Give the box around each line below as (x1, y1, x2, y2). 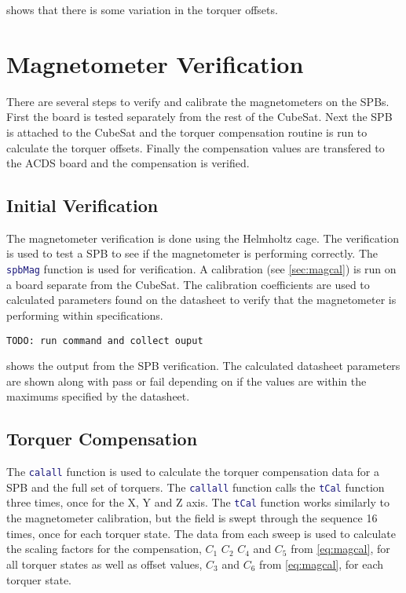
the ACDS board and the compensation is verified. (6, 155, 250, 171)
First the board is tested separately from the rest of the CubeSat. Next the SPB (6, 108, 393, 125)
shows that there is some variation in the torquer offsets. (6, 2, 278, 17)
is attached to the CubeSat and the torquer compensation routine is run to (6, 123, 368, 140)
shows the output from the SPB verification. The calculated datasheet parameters (6, 357, 401, 374)
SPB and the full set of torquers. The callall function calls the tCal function (6, 478, 385, 495)
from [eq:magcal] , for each (259, 555, 383, 572)
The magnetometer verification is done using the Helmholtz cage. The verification (6, 229, 399, 246)
